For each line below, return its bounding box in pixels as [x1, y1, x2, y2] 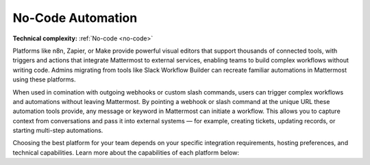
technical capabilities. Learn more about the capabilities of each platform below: [12, 148, 240, 157]
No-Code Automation [12, 10, 138, 25]
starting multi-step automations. [12, 127, 103, 135]
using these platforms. [12, 75, 76, 84]
